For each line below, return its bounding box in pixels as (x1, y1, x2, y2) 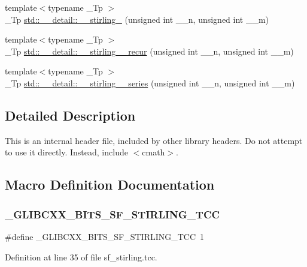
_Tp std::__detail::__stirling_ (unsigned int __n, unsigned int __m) (5, 13, 269, 25)
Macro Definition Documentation (5, 175, 215, 194)
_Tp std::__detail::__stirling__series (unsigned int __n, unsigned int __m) (5, 76, 295, 89)
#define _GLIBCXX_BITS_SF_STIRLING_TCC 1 (5, 230, 205, 242)
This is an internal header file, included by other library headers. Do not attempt (5, 134, 303, 146)
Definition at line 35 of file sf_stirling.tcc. (5, 250, 157, 263)
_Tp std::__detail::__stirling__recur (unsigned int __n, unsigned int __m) (5, 44, 294, 57)
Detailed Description (5, 106, 136, 124)
